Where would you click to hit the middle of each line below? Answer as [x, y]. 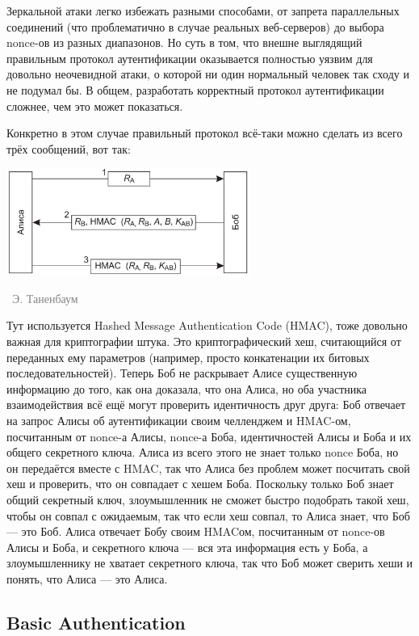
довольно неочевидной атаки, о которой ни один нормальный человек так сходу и [208, 74]
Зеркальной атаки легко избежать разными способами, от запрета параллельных [203, 11]
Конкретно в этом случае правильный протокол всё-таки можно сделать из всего [205, 133]
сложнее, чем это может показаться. [95, 105]
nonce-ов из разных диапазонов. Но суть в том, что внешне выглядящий [184, 42]
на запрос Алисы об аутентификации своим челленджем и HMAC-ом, [179, 420]
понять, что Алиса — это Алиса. [87, 578]
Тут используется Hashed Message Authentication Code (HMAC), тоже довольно [207, 325]
